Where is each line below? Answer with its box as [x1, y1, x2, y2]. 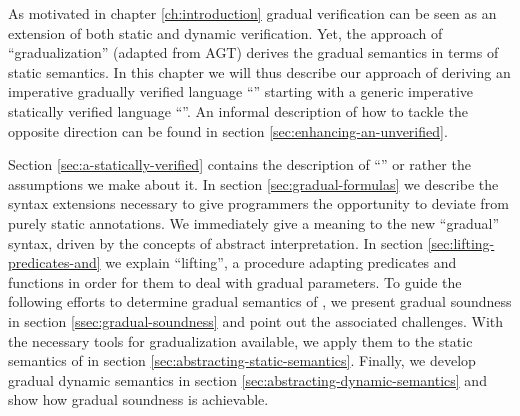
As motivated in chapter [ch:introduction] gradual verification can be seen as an [8, 3, 497, 23]
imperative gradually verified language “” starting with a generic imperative [8, 81, 474, 102]
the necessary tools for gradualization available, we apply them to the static [8, 330, 473, 351]
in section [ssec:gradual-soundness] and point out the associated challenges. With [8, 310, 504, 331]
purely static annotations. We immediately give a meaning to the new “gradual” [8, 212, 500, 233]
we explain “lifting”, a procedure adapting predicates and [105, 252, 457, 273]
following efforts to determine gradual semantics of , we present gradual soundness [8, 291, 512, 312]
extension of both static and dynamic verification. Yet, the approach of [8, 22, 443, 43]
